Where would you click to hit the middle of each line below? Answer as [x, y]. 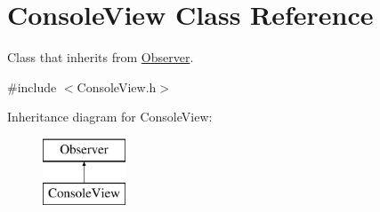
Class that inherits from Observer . [101, 57]
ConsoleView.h [117, 86]
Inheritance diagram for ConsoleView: [110, 117]
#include [32, 86]
